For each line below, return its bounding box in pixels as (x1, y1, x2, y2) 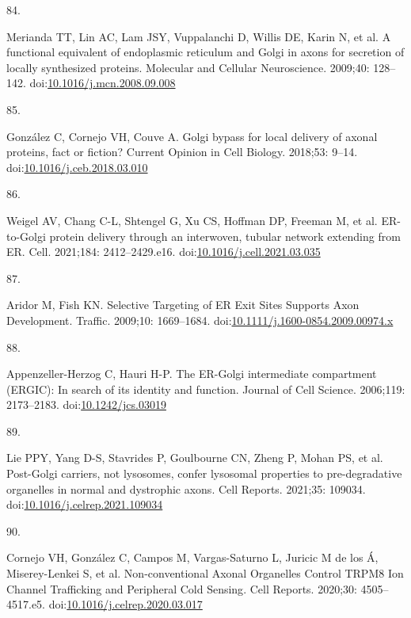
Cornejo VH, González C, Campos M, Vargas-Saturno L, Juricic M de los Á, (6, 549, 379, 566)
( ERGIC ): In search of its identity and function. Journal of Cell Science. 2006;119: (6, 380, 405, 397)
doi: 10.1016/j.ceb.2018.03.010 (6, 158, 148, 175)
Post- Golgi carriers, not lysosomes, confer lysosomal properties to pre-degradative (6, 465, 402, 482)
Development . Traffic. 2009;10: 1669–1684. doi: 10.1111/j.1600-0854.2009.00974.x (6, 311, 394, 328)
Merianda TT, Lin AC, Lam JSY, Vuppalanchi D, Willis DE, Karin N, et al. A (6, 28, 391, 44)
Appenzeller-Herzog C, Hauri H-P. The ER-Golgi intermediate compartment (6, 365, 377, 382)
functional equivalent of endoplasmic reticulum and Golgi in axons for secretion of (6, 44, 405, 60)
